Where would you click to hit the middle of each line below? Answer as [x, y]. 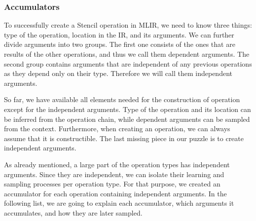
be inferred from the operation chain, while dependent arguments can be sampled [127, 119]
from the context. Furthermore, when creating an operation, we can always [117, 129]
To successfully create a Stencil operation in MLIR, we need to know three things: [128, 25]
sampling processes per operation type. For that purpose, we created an [112, 184]
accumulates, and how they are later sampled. [73, 212]
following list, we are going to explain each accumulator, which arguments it [119, 203]
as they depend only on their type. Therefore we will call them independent [118, 73]
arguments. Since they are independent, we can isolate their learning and [114, 174]
